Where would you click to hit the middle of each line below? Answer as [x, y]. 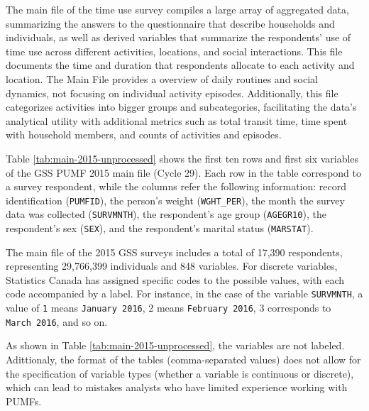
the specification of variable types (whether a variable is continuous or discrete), [180, 373]
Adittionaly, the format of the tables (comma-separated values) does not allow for [183, 360]
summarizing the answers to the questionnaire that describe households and [170, 23]
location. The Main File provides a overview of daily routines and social [162, 78]
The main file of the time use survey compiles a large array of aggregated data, [177, 9]
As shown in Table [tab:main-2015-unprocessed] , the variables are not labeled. [175, 345]
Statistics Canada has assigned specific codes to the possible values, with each [175, 279]
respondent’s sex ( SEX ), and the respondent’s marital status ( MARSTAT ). [160, 228]
